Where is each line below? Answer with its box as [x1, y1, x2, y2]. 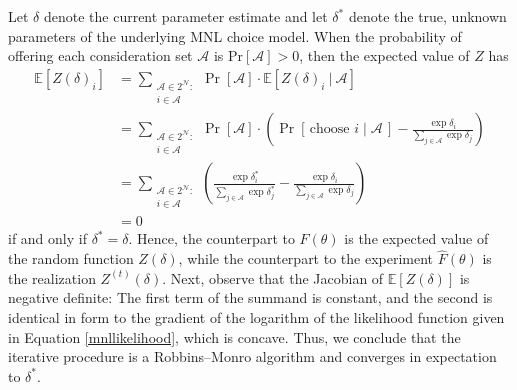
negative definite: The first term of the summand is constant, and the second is [8, 287, 493, 308]
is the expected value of [344, 228, 489, 249]
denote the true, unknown [348, 6, 507, 26]
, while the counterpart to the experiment [178, 248, 434, 269]
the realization [8, 267, 96, 288]
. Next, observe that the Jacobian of [162, 267, 384, 288]
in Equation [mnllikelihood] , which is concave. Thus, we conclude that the [8, 326, 461, 347]
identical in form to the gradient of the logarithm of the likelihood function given [8, 307, 505, 328]
